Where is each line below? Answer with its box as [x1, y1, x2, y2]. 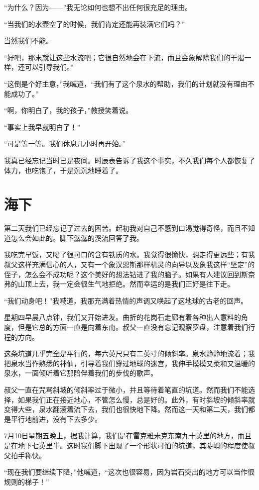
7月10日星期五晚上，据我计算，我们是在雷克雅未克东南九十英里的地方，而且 [4, 430, 252, 441]
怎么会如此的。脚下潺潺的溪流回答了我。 [10, 232, 143, 243]
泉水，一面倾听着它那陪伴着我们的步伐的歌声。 [4, 368, 157, 378]
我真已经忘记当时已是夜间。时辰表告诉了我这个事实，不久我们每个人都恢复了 [4, 155, 255, 165]
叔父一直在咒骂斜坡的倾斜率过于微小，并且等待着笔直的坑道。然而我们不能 [4, 384, 248, 394]
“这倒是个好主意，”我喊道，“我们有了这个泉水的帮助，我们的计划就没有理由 [4, 78, 248, 89]
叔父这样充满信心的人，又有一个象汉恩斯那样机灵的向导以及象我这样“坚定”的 [4, 259, 255, 270]
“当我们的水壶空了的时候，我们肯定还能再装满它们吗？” [4, 18, 185, 29]
